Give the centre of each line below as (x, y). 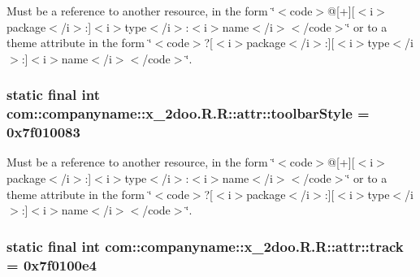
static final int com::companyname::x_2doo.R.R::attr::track (205, 246)
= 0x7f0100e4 (52, 264)
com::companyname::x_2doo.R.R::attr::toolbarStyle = (188, 113)
